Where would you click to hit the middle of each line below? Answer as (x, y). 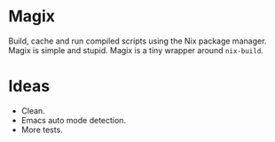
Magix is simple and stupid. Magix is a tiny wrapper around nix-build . (136, 50)
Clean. (33, 110)
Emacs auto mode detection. (73, 120)
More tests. (42, 130)
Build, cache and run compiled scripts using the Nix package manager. (137, 41)
